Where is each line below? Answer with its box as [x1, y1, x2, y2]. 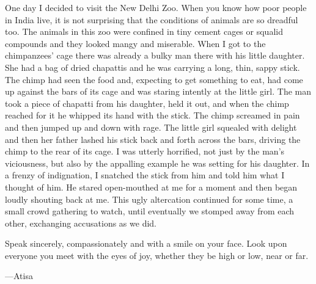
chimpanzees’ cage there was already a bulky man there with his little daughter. [5, 49, 305, 62]
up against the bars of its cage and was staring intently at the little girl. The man [5, 85, 311, 98]
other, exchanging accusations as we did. [5, 216, 156, 229]
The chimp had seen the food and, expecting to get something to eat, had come [5, 73, 303, 86]
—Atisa [5, 269, 33, 282]
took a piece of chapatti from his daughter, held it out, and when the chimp [5, 96, 289, 109]
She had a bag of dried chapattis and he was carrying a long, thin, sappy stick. [5, 60, 300, 73]
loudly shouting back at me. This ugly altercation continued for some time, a [5, 192, 293, 205]
